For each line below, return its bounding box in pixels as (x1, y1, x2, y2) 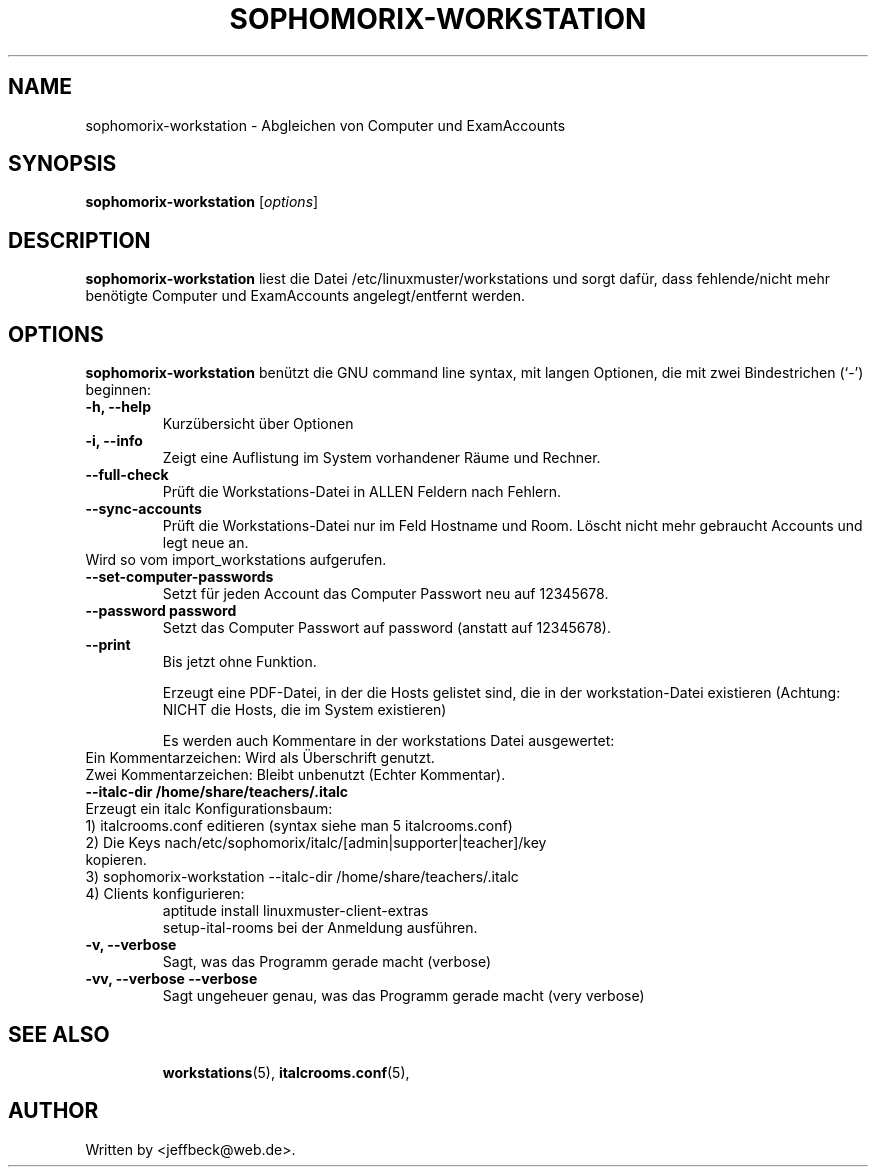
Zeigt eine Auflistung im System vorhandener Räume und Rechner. (162, 449, 601, 467)
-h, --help (85, 398, 151, 416)
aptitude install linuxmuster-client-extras (162, 902, 429, 920)
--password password (85, 602, 237, 620)
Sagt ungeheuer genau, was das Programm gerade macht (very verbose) (162, 987, 645, 1005)
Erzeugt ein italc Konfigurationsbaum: (85, 800, 333, 818)
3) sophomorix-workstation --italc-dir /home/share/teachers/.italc (85, 868, 519, 886)
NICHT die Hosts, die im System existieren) (162, 701, 447, 719)
